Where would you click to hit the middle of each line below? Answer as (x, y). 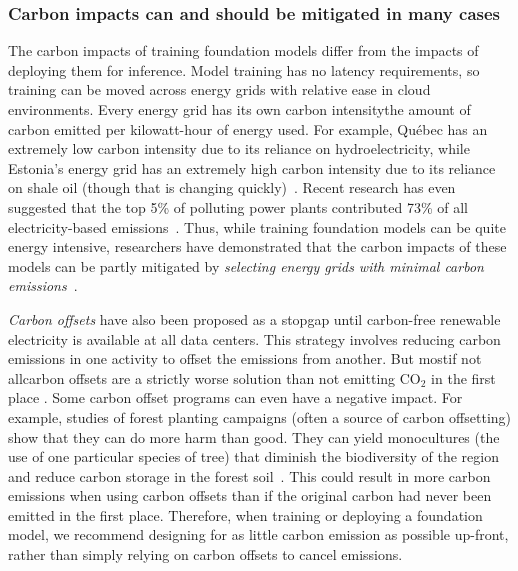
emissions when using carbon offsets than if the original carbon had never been (250, 495)
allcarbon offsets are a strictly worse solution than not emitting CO (214, 377)
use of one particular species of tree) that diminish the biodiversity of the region (253, 456)
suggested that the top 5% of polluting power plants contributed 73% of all (238, 206)
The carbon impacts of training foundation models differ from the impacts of (243, 50)
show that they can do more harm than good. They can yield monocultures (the (254, 436)
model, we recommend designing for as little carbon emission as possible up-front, (258, 534)
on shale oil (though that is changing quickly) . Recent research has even (232, 187)
